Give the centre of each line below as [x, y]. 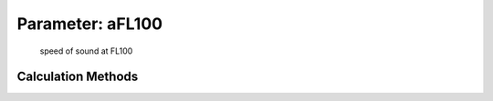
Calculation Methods [78, 77]
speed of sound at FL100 [86, 51]
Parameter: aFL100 [90, 24]
